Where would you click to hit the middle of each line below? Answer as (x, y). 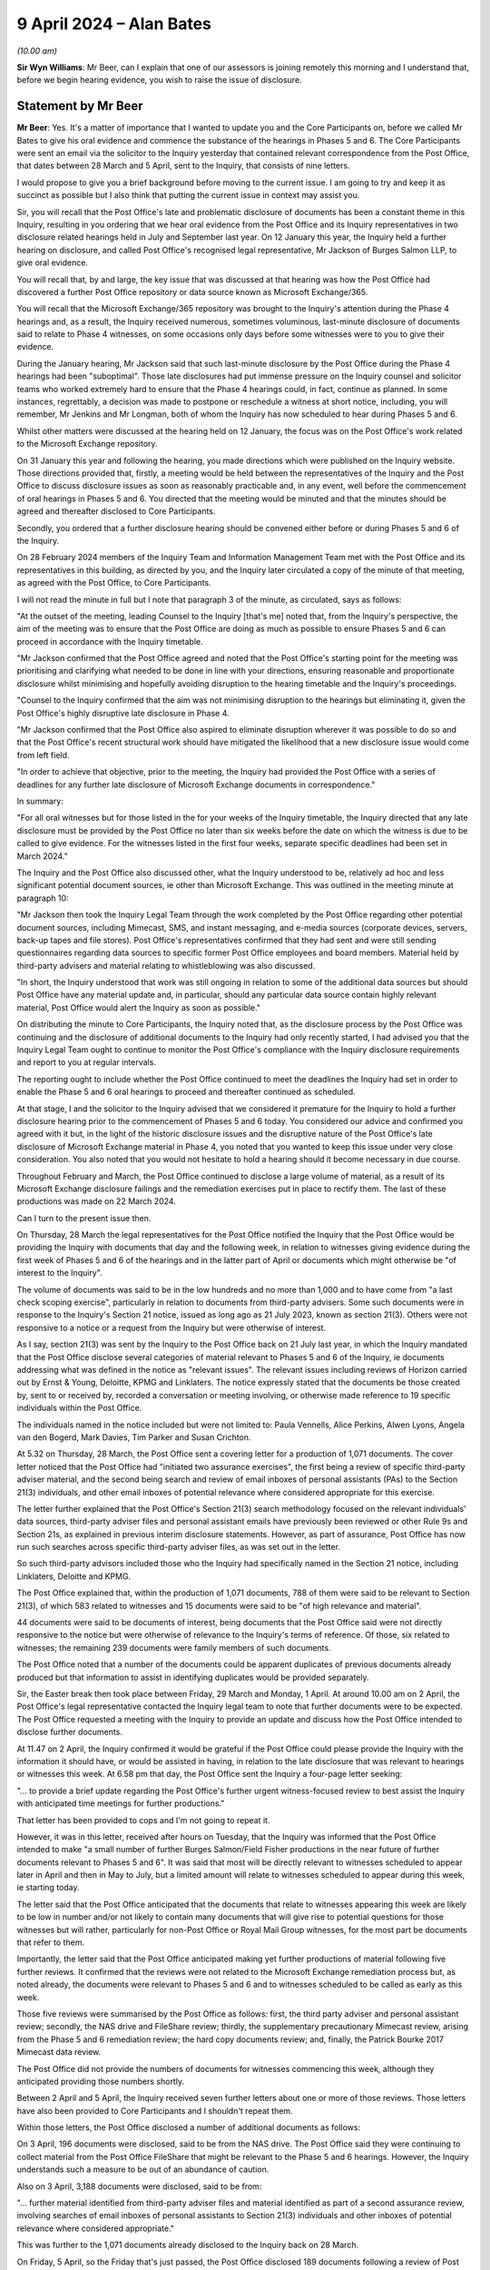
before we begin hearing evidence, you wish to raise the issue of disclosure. (160, 80)
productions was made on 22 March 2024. (96, 1201)
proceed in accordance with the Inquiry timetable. (110, 641)
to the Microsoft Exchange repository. (87, 444)
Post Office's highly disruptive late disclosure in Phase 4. (123, 713)
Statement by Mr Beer (80, 106)
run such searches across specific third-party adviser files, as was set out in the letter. (178, 1547)
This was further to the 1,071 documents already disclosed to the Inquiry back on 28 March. (187, 2245)
